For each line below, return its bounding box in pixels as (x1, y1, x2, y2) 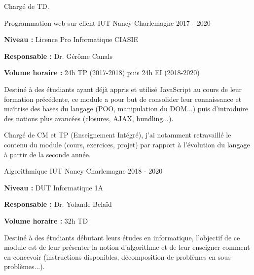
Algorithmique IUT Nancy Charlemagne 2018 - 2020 (4, 166, 163, 176)
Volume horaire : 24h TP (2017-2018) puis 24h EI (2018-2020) (4, 67, 200, 78)
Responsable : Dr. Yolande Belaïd (4, 199, 112, 209)
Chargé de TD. (4, 1, 49, 11)
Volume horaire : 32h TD (4, 215, 88, 226)
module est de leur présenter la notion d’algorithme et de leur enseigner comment (4, 242, 250, 252)
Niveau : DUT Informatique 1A (4, 182, 103, 192)
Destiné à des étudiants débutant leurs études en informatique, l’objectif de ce (4, 232, 240, 242)
